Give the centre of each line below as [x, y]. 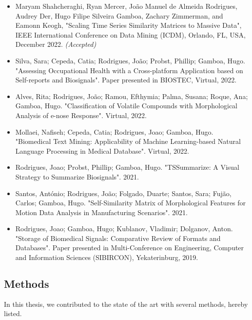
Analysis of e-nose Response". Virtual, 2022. [81, 115]
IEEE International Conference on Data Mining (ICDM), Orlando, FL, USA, [130, 34]
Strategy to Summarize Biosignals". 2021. [77, 176]
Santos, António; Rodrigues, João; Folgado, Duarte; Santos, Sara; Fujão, [123, 193]
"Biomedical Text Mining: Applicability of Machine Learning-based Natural [128, 141]
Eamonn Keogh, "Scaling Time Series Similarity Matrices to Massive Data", [128, 25]
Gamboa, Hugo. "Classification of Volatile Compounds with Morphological [126, 106]
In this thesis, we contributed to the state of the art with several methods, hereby [126, 304]
